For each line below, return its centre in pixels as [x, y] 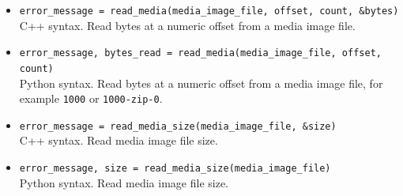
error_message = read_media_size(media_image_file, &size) [178, 126]
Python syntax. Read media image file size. [124, 182]
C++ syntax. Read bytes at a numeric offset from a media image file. [187, 25]
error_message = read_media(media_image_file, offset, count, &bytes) [209, 11]
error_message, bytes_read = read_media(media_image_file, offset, [200, 53]
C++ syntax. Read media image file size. [119, 140]
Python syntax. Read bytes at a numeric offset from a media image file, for [201, 83]
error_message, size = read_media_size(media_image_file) [175, 169]
